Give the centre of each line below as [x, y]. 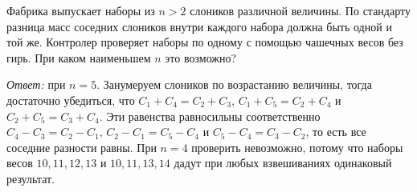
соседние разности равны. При [82, 147]
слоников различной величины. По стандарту [300, 10]
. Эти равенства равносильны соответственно [210, 116]
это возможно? [201, 57]
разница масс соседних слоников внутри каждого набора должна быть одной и [199, 26]
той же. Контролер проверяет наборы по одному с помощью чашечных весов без [205, 42]
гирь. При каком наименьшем [79, 57]
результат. [31, 178]
